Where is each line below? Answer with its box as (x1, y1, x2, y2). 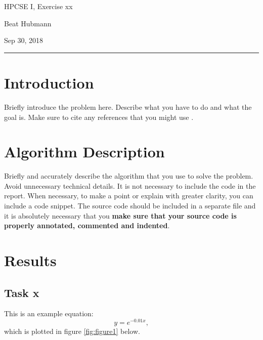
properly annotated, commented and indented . (4, 220, 170, 231)
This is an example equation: (4, 308, 94, 319)
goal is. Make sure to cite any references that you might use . (4, 111, 194, 122)
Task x (4, 284, 39, 300)
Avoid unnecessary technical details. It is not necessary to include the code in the (4, 180, 256, 191)
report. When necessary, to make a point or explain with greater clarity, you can (4, 190, 253, 201)
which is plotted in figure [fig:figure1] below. (4, 326, 140, 336)
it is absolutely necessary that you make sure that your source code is (4, 210, 237, 221)
